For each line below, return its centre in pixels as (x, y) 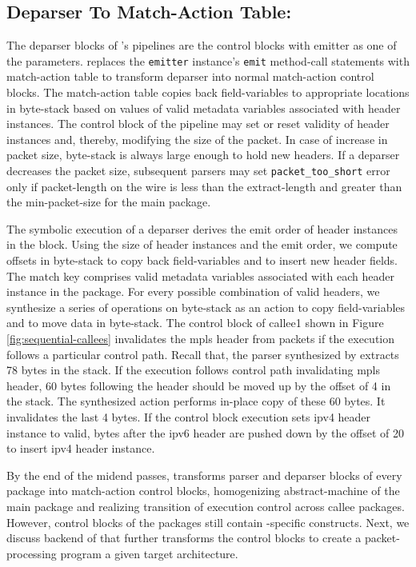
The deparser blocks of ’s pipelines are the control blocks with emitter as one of (202, 45)
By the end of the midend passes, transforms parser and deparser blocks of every (204, 475)
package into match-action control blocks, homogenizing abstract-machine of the (203, 491)
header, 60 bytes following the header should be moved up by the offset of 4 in (199, 385)
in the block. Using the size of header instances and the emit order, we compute (202, 244)
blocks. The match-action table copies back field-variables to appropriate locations (208, 92)
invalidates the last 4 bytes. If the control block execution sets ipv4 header (189, 416)
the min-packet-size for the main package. (109, 202)
